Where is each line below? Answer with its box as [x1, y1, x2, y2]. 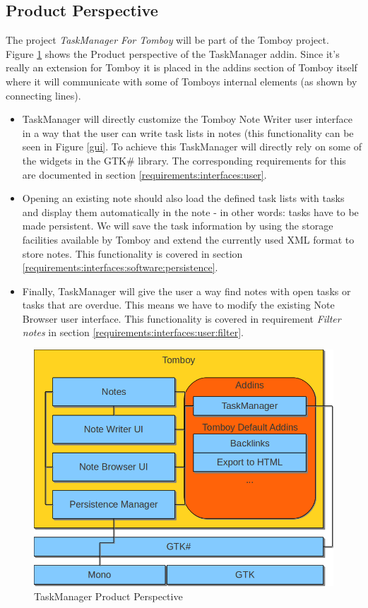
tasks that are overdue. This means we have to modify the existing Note [22, 297, 335, 312]
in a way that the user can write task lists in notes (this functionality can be [22, 125, 354, 140]
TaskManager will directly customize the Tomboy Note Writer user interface [22, 112, 352, 126]
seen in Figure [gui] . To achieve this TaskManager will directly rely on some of [22, 139, 362, 154]
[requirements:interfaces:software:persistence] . [22, 260, 218, 275]
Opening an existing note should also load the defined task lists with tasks [22, 191, 345, 205]
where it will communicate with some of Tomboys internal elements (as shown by [6, 73, 357, 88]
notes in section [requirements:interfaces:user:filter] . [22, 325, 244, 340]
